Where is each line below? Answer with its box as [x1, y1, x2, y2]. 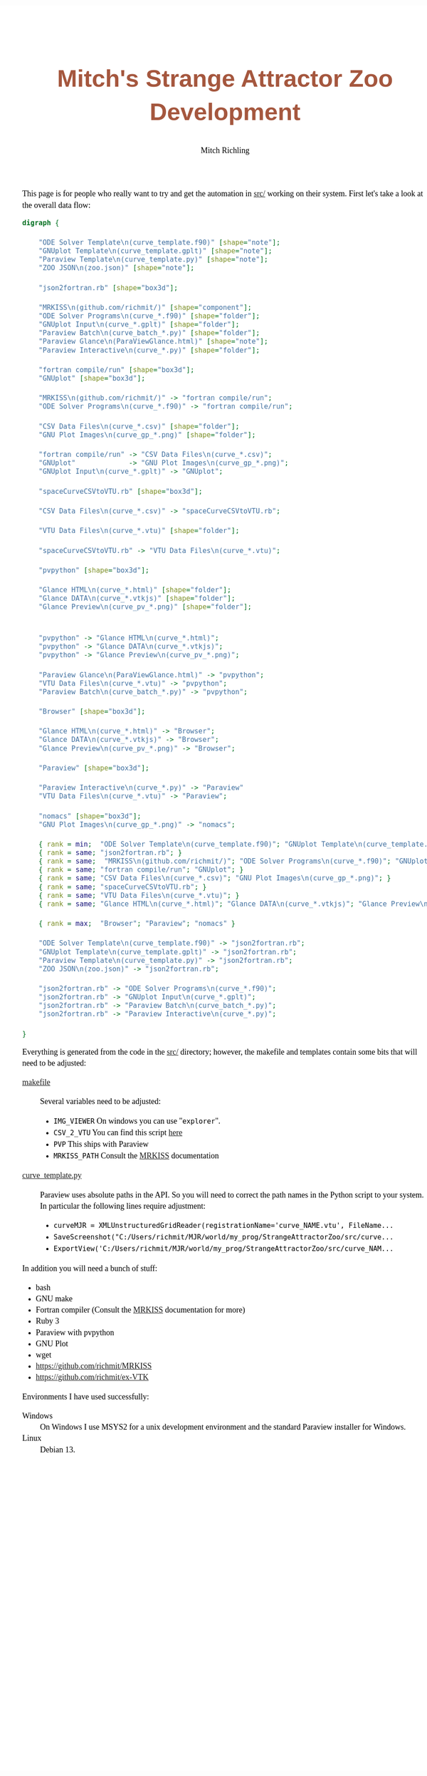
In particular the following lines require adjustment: [40, 1201, 206, 1211]
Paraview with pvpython [36, 1327, 115, 1337]
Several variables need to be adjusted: [40, 1097, 162, 1107]
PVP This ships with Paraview [53, 1140, 149, 1150]
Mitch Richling [200, 145, 250, 155]
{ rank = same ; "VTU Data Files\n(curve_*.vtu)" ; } [38, 891, 240, 900]
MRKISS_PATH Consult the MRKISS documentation [53, 1151, 219, 1161]
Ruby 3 [36, 1316, 60, 1326]
